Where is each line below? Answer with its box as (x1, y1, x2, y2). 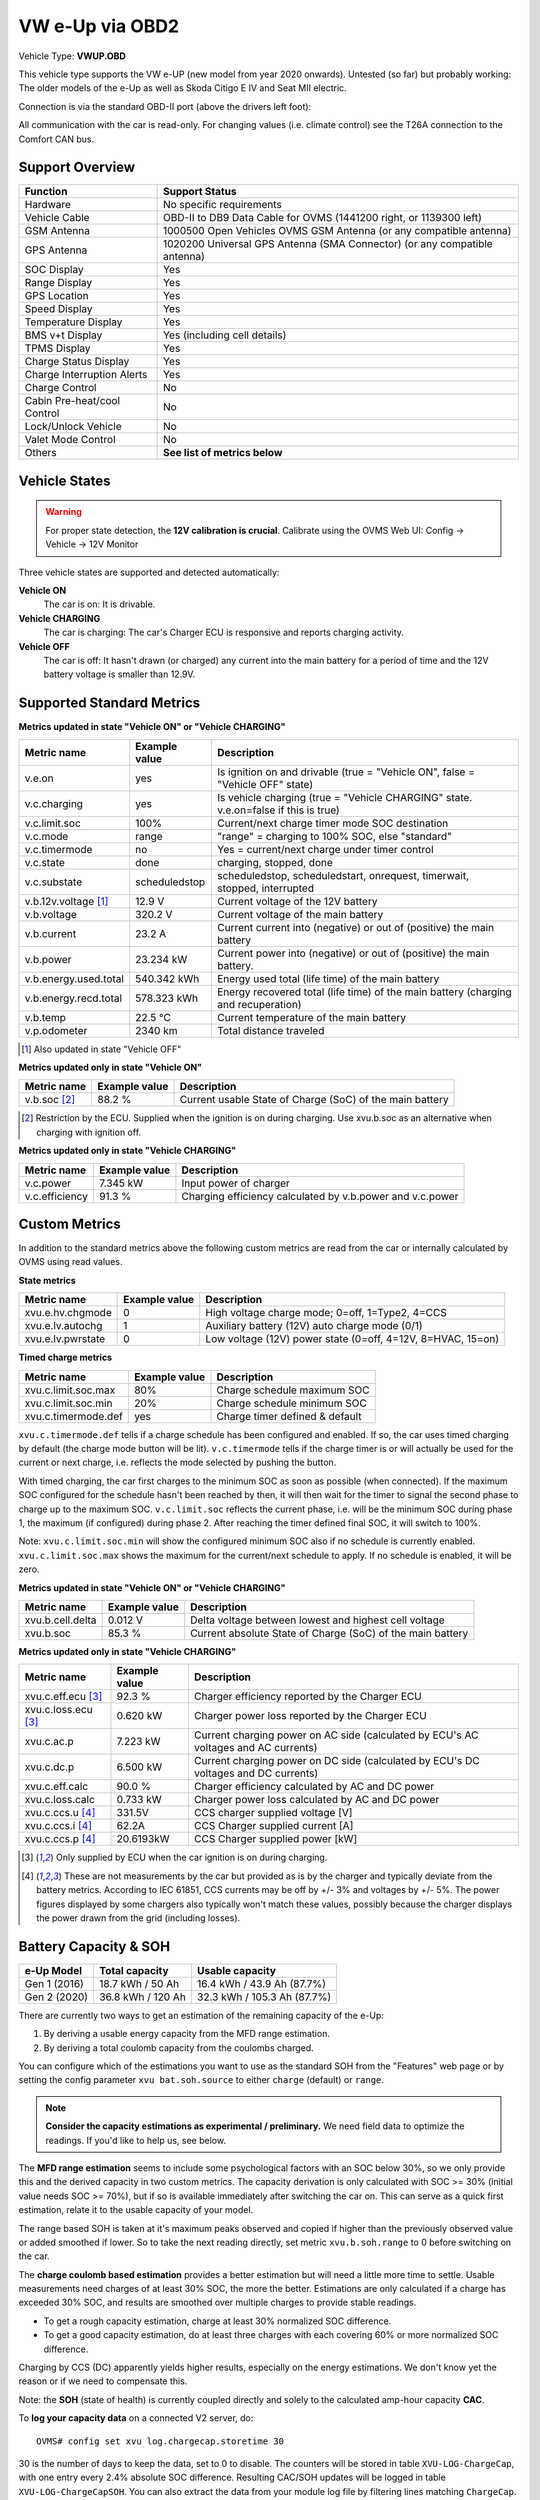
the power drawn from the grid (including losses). (36, 1911, 241, 1924)
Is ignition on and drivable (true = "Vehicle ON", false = (216, 765, 475, 779)
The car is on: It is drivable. (43, 598, 156, 610)
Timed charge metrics (18, 1351, 113, 1364)
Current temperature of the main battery (216, 1010, 407, 1024)
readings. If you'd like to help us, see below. (45, 2134, 227, 2146)
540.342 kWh (135, 971, 200, 985)
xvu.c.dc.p (24, 1760, 75, 1774)
